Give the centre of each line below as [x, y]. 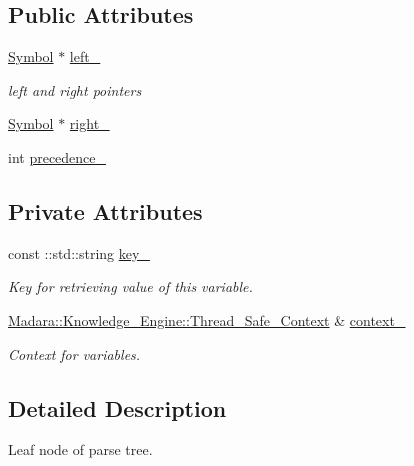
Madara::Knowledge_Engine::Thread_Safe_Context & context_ [207, 319]
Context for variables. [74, 353]
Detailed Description [117, 407]
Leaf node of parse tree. [80, 449]
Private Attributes [105, 210]
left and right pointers [75, 89]
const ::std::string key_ [79, 252]
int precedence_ [57, 156]
